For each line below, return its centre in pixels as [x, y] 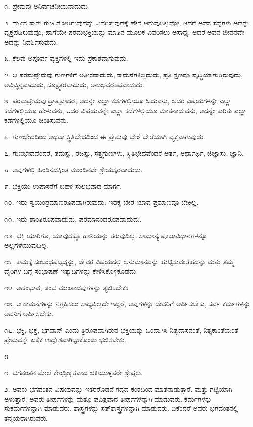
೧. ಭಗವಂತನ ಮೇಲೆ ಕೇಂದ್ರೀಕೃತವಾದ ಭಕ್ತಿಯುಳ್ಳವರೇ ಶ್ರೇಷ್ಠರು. [74, 372]
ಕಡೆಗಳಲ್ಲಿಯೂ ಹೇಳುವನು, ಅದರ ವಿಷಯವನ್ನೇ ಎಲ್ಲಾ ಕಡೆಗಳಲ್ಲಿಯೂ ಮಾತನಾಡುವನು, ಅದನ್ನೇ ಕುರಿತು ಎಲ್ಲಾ [126, 110]
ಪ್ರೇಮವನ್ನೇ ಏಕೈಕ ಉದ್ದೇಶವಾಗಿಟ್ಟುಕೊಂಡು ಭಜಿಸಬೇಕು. [66, 339]
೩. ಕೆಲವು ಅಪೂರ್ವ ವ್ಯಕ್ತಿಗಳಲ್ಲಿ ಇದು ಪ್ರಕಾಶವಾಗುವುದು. [66, 58]
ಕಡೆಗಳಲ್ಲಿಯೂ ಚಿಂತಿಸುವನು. [36, 120]
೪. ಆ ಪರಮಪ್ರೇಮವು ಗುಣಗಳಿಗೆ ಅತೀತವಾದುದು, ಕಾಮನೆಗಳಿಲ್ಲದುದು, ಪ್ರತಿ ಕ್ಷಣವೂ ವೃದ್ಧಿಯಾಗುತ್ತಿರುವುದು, [124, 74]
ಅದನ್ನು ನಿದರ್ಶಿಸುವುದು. [31, 41]
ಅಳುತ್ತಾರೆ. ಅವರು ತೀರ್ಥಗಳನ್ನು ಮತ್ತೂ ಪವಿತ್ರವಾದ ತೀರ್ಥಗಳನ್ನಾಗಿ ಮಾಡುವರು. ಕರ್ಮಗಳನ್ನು [108, 398]
